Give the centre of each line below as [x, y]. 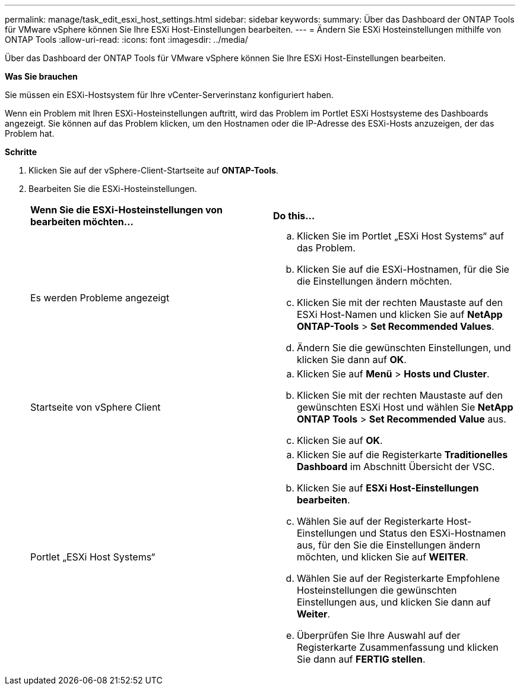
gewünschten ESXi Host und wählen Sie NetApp [405, 407]
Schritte [21, 152]
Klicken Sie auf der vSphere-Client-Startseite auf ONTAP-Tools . [153, 170]
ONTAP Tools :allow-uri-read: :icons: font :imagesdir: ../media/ [126, 40]
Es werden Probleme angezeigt [100, 298]
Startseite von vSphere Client [96, 407]
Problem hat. [30, 133]
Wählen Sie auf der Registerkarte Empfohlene [399, 578]
